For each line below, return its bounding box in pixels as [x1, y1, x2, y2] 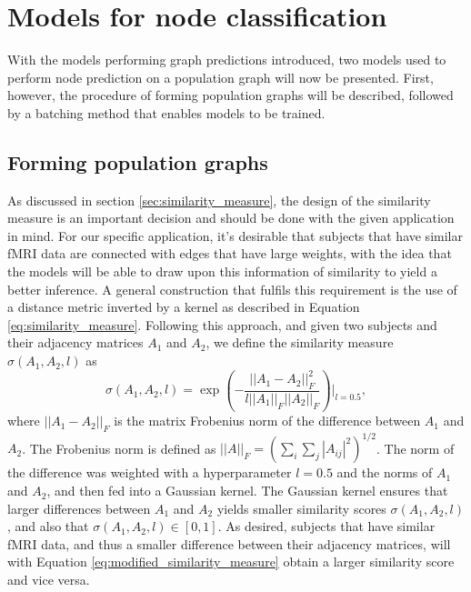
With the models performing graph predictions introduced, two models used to [7, 50, 446, 69]
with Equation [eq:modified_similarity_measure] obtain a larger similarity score [7, 552, 455, 571]
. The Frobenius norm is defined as [22, 438, 216, 457]
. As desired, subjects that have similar [217, 517, 436, 536]
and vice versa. [7, 570, 90, 589]
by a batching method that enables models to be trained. [7, 103, 326, 122]
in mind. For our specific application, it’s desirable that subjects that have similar [7, 226, 463, 245]
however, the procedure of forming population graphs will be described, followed [7, 85, 454, 105]
